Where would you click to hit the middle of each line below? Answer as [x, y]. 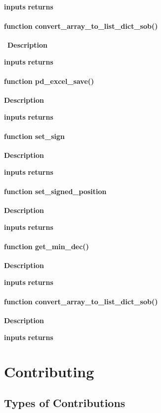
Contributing [49, 371]
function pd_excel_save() [49, 81]
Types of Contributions [65, 403]
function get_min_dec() [46, 246]
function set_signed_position [55, 191]
